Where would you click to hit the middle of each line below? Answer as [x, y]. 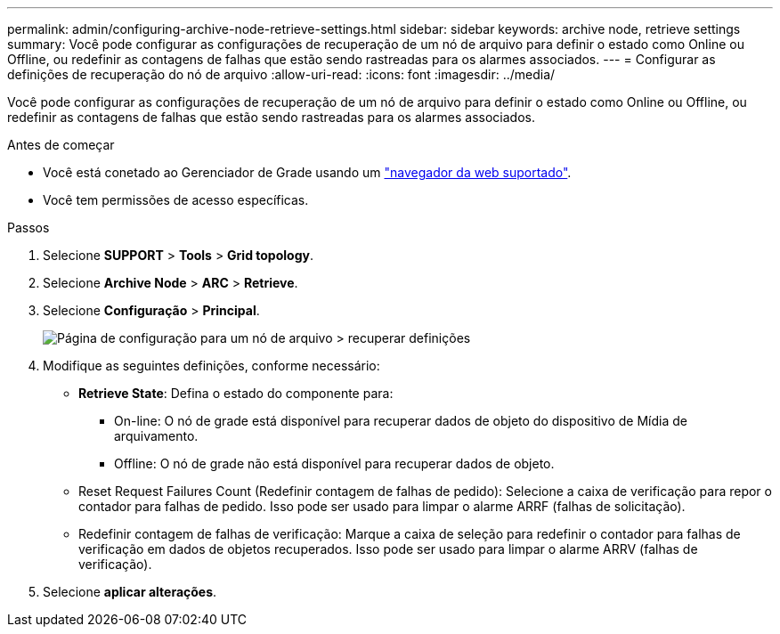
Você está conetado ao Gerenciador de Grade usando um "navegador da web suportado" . [307, 172]
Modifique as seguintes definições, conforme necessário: [211, 366]
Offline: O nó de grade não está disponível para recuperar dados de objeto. [334, 463]
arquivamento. [156, 436]
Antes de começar [61, 145]
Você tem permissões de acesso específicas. [176, 200]
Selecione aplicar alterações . [130, 592]
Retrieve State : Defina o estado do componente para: [236, 393]
